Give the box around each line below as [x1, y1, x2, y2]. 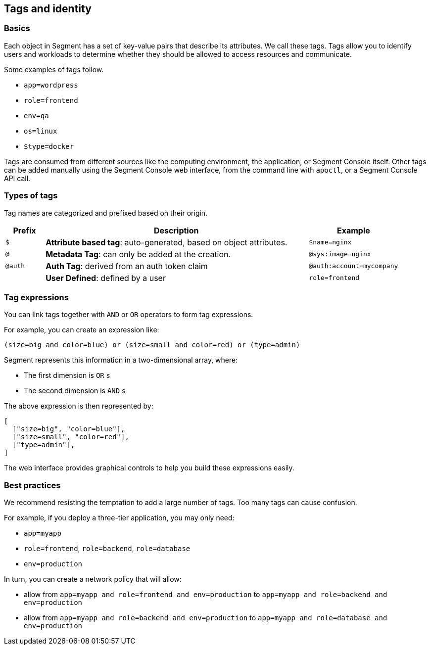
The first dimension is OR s [24, 371, 110, 380]
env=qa [24, 111, 49, 120]
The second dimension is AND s [24, 386, 126, 395]
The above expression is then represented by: [4, 402, 153, 411]
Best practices [4, 480, 61, 490]
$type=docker [24, 142, 74, 150]
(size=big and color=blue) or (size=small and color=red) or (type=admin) [4, 341, 300, 349]
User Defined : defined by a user [46, 273, 166, 283]
